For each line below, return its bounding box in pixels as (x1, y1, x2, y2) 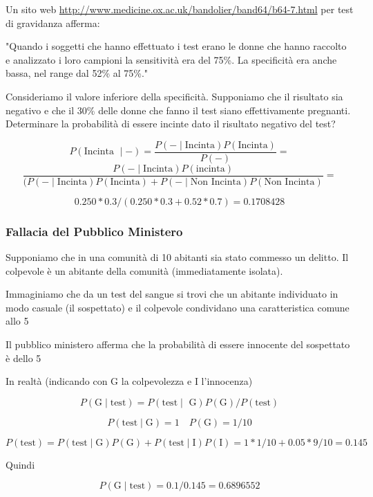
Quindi (6, 457, 35, 471)
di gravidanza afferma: (6, 15, 100, 30)
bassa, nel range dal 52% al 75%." (6, 66, 149, 80)
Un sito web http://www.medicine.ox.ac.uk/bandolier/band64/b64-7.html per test (6, 2, 354, 16)
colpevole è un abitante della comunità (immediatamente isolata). (6, 263, 283, 278)
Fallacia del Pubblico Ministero (6, 222, 183, 240)
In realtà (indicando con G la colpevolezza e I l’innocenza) (6, 374, 253, 388)
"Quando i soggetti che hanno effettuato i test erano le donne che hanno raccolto (6, 39, 347, 53)
